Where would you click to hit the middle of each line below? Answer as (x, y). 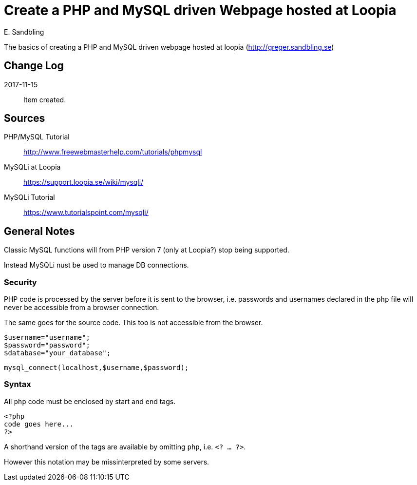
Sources (25, 118)
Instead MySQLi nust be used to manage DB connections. (96, 265)
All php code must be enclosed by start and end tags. (90, 401)
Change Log (34, 66)
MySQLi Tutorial (29, 197)
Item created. (45, 99)
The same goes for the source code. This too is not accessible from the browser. (133, 323)
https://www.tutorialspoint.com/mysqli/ (86, 213)
